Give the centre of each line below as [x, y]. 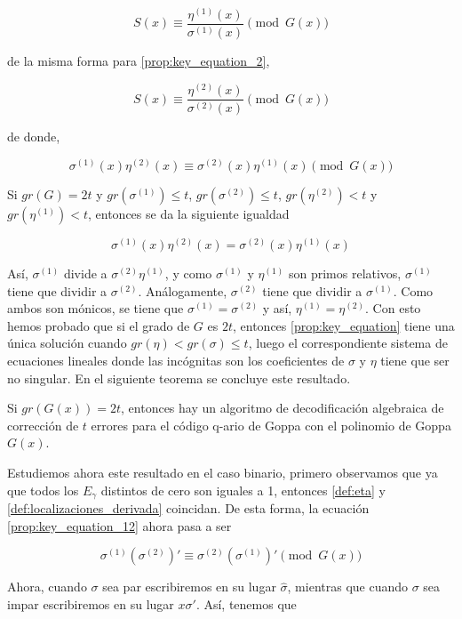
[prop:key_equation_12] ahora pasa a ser [119, 525]
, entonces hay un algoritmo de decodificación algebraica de [283, 408]
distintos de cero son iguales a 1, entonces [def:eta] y [243, 490]
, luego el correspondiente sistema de [348, 343]
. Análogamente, [183, 290]
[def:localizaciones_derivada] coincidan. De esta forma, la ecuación [188, 508]
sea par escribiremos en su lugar [189, 587]
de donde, [34, 137]
